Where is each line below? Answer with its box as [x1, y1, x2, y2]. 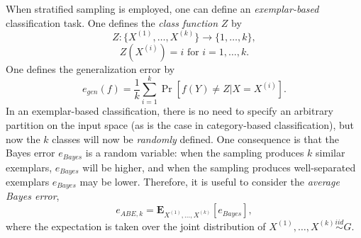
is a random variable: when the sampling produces [85, 145, 304, 160]
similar [316, 145, 345, 160]
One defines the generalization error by [6, 61, 175, 76]
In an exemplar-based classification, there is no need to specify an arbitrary [6, 103, 333, 118]
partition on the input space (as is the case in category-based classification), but [6, 117, 354, 132]
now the [6, 131, 40, 146]
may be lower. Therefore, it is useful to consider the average [79, 174, 340, 189]
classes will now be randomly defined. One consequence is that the [52, 131, 340, 146]
